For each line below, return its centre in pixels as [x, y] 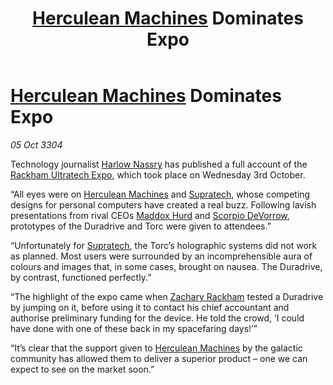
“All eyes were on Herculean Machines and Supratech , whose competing [160, 194]
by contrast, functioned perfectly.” [81, 277]
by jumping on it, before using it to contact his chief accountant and [150, 307]
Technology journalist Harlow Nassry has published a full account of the [159, 164]
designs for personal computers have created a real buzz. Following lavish [163, 204]
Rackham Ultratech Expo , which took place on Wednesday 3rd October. [158, 174]
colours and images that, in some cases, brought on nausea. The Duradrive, [166, 266]
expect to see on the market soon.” [82, 369]
